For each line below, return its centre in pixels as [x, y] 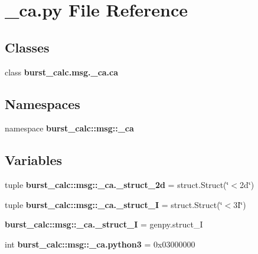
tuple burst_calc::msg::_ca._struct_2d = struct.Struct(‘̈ [117, 185]
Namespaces [43, 103]
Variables [34, 160]
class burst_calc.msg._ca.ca [62, 72]
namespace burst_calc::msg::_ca [69, 128]
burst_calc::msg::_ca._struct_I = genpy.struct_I [104, 224]
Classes [27, 47]
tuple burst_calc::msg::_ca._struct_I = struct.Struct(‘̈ [114, 204]
